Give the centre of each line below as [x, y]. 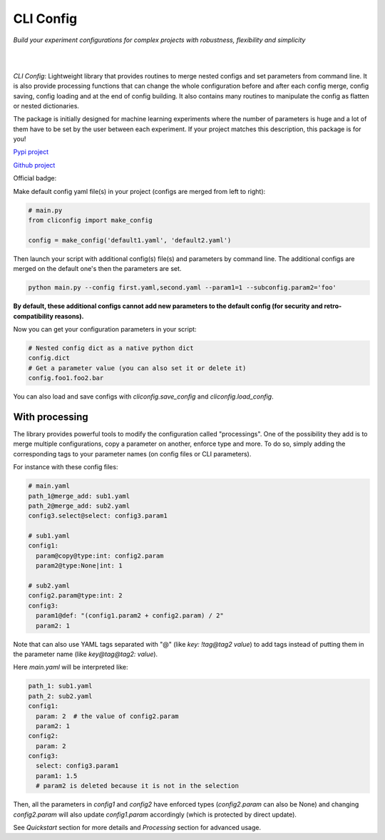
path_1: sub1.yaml [60, 686]
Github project [34, 165]
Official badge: [35, 178]
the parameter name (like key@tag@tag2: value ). [86, 654]
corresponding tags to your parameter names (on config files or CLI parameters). [132, 454]
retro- [333, 306]
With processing [51, 417]
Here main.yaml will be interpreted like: [71, 667]
